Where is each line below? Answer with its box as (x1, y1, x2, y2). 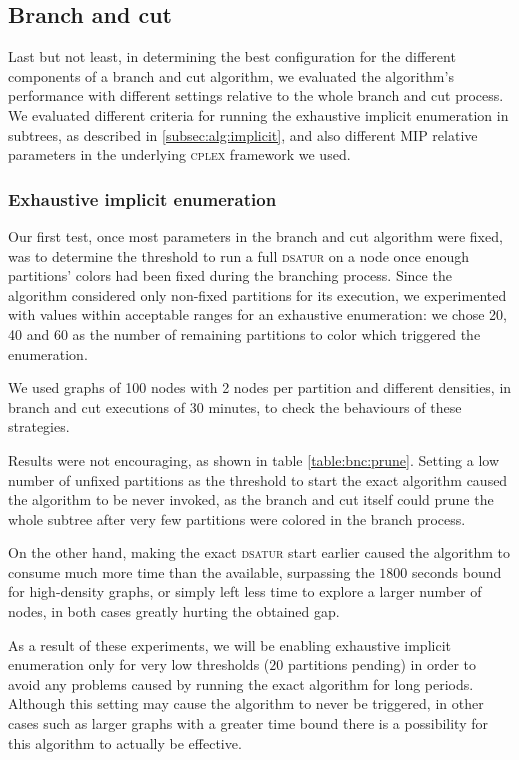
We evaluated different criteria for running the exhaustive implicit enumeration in (8, 104, 509, 125)
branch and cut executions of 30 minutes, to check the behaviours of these (8, 396, 462, 417)
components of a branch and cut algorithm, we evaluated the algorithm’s (8, 65, 454, 86)
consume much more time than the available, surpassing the (8, 561, 375, 582)
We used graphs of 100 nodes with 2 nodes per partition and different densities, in (8, 377, 512, 398)
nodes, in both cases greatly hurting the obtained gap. (8, 601, 340, 622)
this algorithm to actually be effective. (8, 732, 242, 753)
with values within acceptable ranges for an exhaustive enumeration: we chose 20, (8, 304, 507, 325)
